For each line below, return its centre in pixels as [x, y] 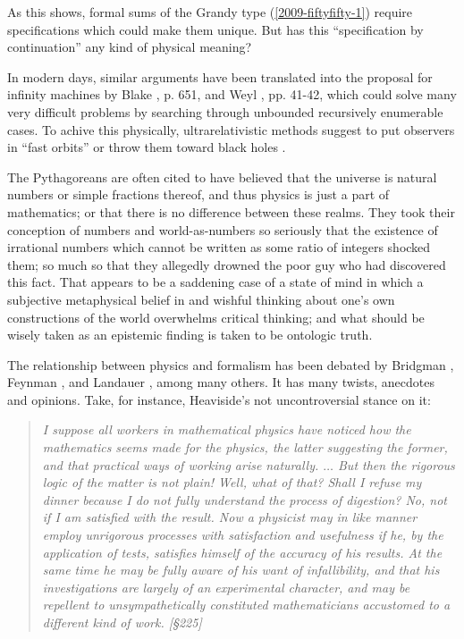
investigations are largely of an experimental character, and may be [226, 587]
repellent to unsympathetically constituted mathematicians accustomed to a [246, 605]
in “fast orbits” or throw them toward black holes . [147, 147]
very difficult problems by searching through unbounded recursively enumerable [225, 111]
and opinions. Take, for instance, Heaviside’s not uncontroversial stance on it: [219, 399]
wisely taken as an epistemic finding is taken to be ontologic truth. [190, 335]
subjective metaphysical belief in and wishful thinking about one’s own [201, 299]
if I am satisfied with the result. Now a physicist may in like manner [230, 517]
